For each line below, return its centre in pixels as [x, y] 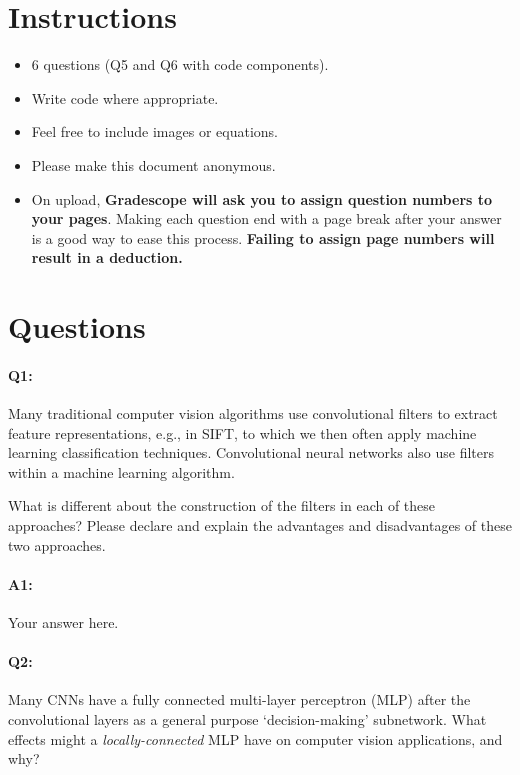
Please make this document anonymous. [153, 164]
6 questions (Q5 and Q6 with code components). [180, 64]
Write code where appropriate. [125, 97]
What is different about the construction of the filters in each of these [222, 505]
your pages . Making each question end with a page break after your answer [266, 218]
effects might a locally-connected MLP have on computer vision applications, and [255, 738]
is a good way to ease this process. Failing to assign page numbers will [263, 237]
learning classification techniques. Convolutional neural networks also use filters [251, 452]
